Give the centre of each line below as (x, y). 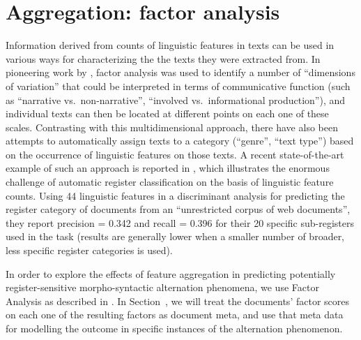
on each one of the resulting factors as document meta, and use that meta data (175, 315)
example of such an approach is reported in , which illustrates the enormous (168, 168)
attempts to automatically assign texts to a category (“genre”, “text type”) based (180, 141)
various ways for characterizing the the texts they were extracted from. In (163, 58)
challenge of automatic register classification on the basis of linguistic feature (170, 182)
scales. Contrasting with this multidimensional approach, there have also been (172, 127)
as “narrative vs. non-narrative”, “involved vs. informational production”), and (176, 99)
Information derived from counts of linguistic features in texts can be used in (170, 45)
